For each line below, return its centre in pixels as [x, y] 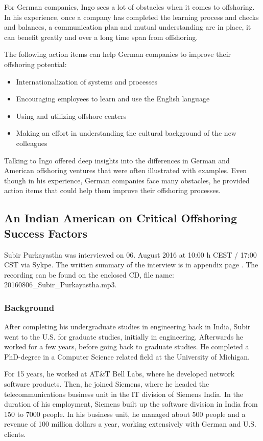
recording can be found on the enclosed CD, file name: [89, 274]
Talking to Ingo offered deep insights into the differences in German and [117, 160]
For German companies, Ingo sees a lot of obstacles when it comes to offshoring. [129, 7]
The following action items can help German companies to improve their [118, 54]
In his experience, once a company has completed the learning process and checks [131, 17]
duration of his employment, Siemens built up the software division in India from [131, 404]
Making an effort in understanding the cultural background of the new [126, 133]
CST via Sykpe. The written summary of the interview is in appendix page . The [131, 265]
